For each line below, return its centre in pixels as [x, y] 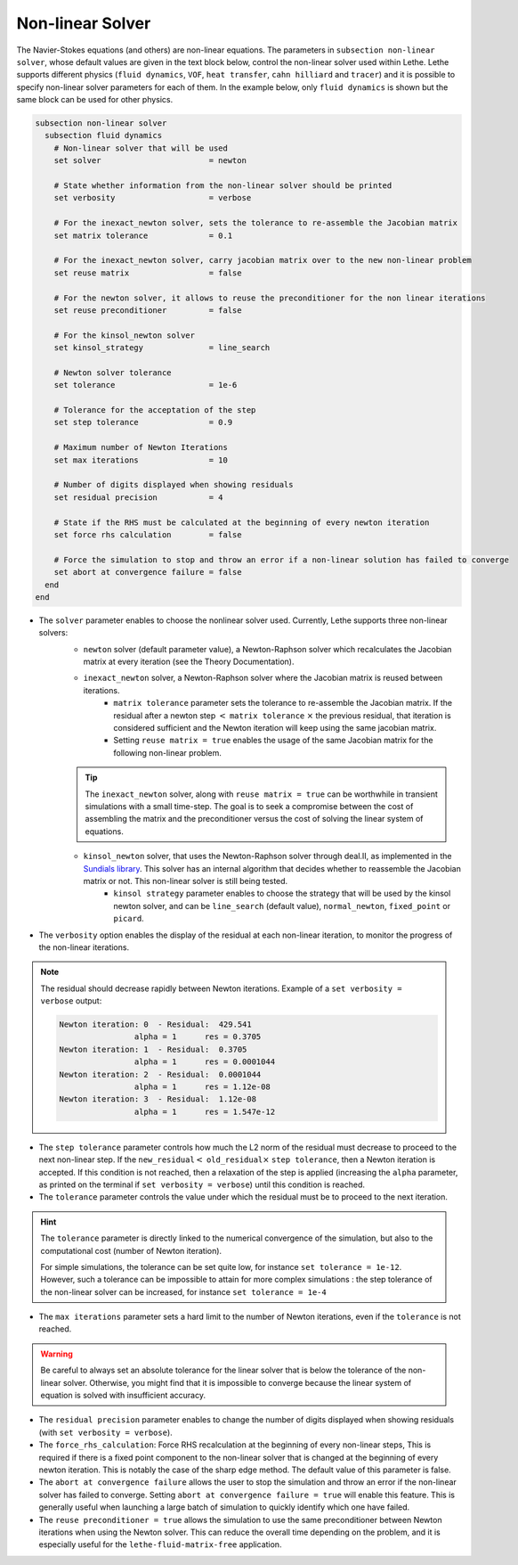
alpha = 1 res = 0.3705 [198, 1037]
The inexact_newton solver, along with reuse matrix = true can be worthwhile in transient [261, 794]
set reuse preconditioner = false [148, 310]
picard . [129, 919]
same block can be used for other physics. [95, 100]
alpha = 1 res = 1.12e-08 [202, 1087]
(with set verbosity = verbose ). [105, 1432]
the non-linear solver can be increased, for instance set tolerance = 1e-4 [183, 1291]
